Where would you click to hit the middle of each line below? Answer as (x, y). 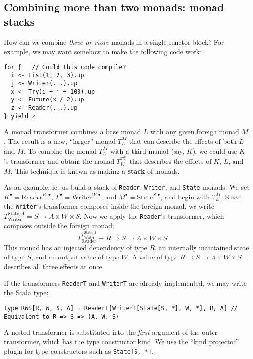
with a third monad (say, (147, 150)
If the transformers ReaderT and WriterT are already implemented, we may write (126, 283)
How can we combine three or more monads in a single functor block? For (114, 42)
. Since (231, 196)
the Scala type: (26, 292)
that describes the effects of (170, 161)
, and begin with (185, 196)
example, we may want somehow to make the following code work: (103, 51)
